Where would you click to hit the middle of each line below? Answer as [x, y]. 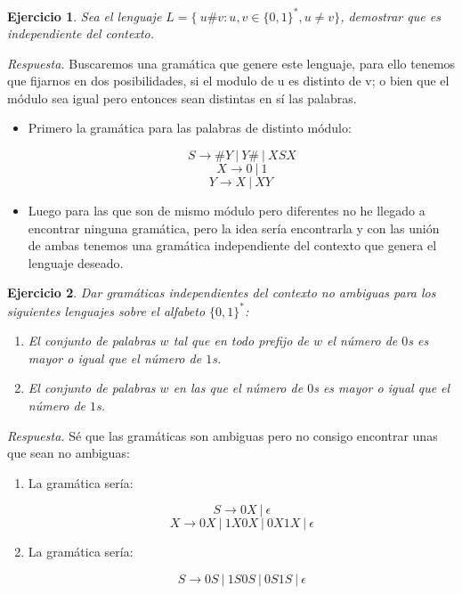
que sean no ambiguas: [69, 453]
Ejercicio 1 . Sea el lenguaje [85, 16]
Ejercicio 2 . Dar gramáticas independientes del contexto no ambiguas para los [222, 293]
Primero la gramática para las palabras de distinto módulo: [190, 128]
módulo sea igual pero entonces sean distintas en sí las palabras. [182, 98]
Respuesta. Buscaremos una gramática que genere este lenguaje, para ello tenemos [231, 63]
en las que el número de [238, 388]
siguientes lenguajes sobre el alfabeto [106, 310]
